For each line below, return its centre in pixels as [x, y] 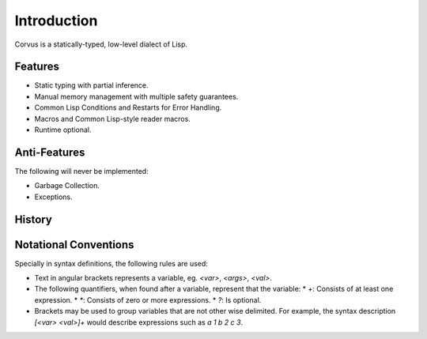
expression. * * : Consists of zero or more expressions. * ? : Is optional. [148, 299]
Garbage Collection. [67, 186]
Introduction [56, 21]
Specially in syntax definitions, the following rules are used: [111, 263]
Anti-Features [50, 152]
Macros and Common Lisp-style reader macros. [113, 119]
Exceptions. [53, 197]
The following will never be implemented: [82, 171]
